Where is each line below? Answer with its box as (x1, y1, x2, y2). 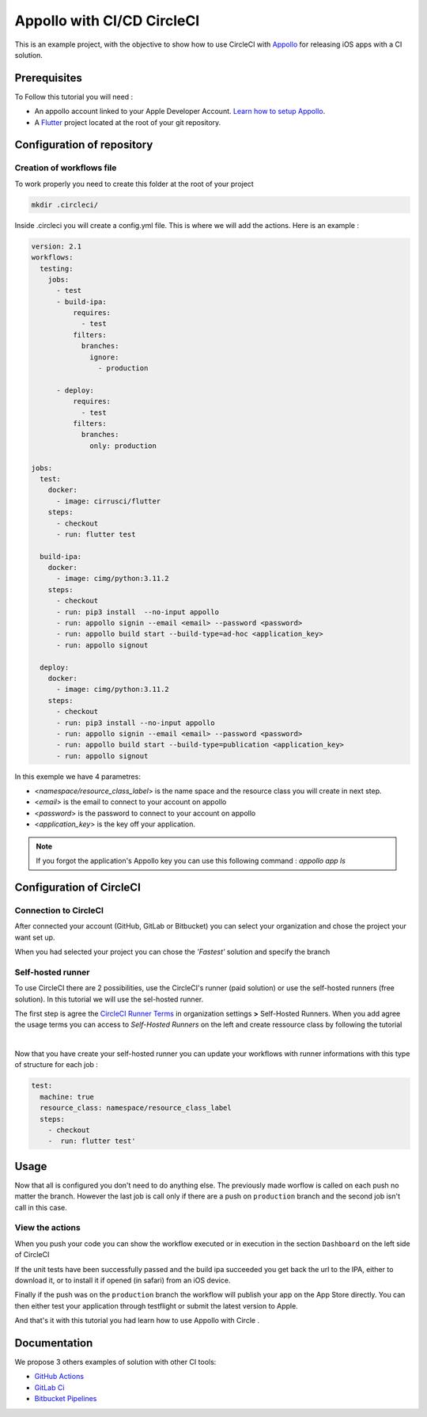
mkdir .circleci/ (31, 200, 99, 209)
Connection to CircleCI (14, 905, 104, 916)
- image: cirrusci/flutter (56, 496, 161, 506)
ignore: (89, 352, 119, 362)
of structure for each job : (14, 1060, 99, 1069)
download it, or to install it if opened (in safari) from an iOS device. (14, 1275, 231, 1285)
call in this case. (14, 1202, 67, 1212)
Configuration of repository (14, 139, 153, 152)
